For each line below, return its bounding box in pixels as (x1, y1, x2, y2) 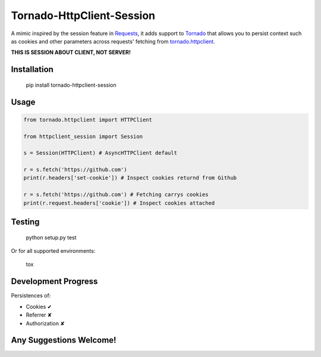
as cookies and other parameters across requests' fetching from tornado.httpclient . (11, 37, 215, 45)
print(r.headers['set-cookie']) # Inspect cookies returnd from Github (23, 174, 237, 181)
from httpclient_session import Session (23, 133, 143, 140)
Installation (11, 64, 53, 74)
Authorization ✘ (26, 320, 65, 327)
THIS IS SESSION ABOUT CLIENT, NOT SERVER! (11, 49, 131, 56)
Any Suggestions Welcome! (11, 335, 117, 345)
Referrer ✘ (26, 311, 52, 318)
